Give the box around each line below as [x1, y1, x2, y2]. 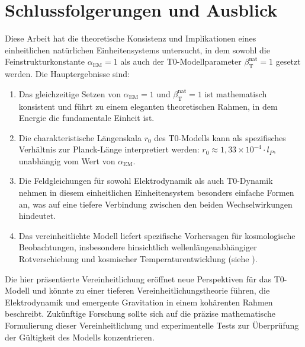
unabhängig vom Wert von [18, 154, 115, 167]
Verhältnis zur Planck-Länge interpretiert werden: [18, 143, 200, 155]
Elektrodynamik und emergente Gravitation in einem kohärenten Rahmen [5, 295, 273, 308]
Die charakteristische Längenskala [18, 131, 142, 144]
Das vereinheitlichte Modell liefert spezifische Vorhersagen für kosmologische [18, 229, 296, 241]
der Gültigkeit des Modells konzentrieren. [5, 330, 155, 343]
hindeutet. [18, 209, 56, 222]
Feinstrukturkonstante [5, 55, 85, 68]
